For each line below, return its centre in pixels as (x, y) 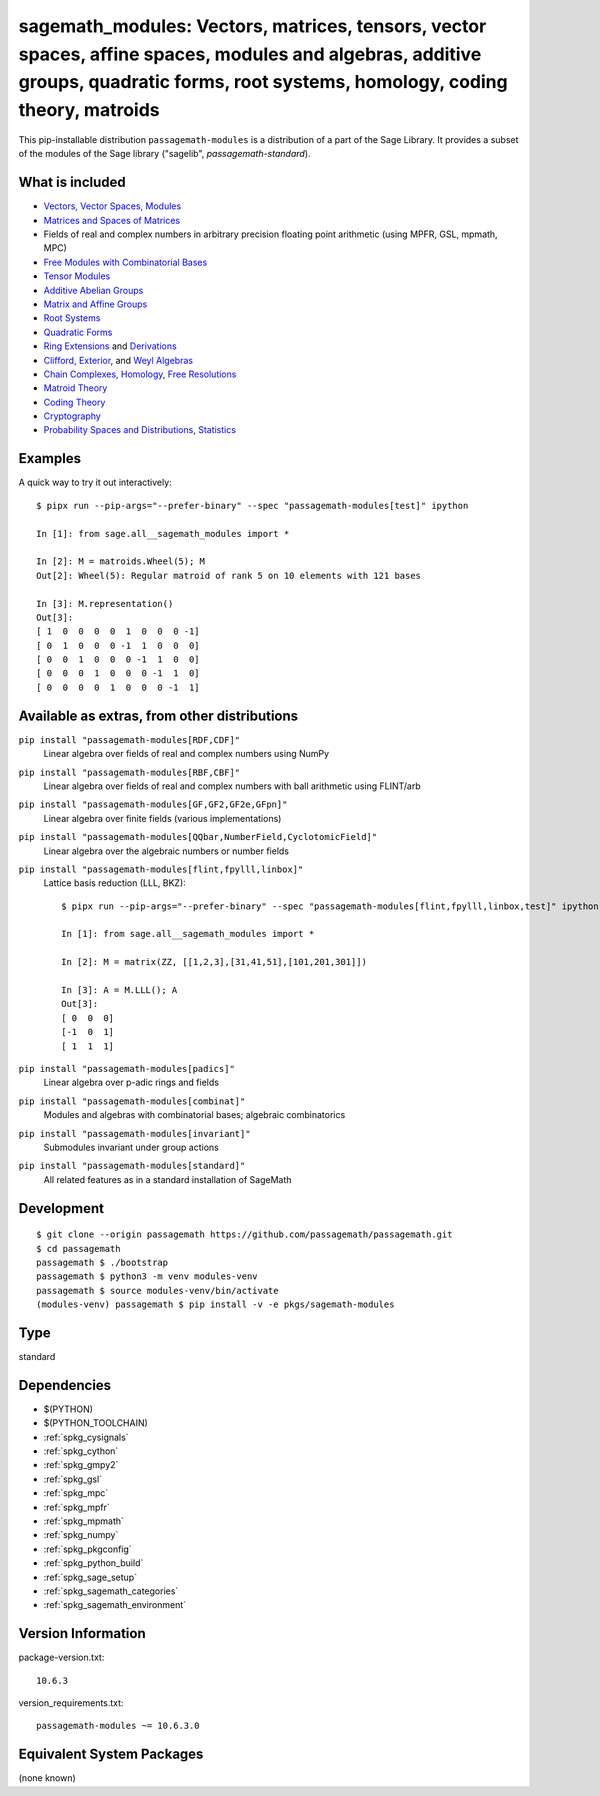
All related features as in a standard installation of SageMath (167, 1179)
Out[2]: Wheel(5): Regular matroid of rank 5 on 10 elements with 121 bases (229, 575)
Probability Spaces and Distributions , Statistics (140, 430)
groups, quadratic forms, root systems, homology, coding (263, 82)
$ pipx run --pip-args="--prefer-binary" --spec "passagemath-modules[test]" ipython (252, 505)
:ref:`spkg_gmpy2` (81, 1465)
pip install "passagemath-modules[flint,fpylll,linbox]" (161, 869)
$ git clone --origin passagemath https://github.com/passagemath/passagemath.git (244, 1234)
